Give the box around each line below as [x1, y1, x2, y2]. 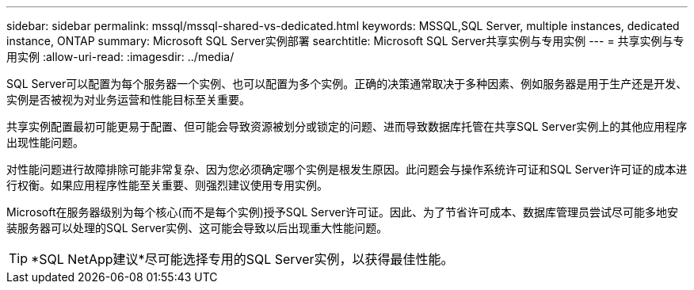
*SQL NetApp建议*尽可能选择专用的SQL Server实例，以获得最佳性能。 [31, 251, 454, 267]
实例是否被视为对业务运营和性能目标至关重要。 [6, 93, 250, 106]
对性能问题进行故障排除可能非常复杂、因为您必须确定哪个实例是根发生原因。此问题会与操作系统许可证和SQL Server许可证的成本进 [6, 162, 688, 176]
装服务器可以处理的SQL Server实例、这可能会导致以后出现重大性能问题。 [6, 221, 388, 235]
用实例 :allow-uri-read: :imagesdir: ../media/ [6, 50, 235, 63]
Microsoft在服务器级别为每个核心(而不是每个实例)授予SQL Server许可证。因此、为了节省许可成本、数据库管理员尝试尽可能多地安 [6, 205, 678, 219]
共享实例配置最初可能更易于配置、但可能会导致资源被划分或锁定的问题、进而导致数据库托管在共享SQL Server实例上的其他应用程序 [6, 120, 688, 133]
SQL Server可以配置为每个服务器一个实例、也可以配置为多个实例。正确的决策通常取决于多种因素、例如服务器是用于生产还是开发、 [6, 77, 688, 90]
